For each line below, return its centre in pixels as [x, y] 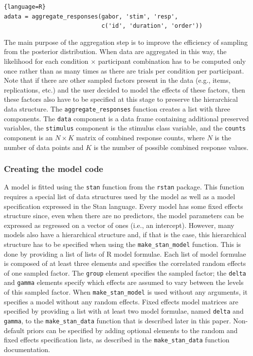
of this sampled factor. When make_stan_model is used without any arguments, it [126, 292]
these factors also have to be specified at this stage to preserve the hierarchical [121, 99]
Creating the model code [54, 169]
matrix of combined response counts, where [140, 137]
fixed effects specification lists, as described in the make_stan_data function [117, 340]
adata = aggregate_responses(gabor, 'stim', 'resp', [91, 16]
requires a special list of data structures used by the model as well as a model [120, 196]
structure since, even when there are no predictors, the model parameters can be [124, 215]
